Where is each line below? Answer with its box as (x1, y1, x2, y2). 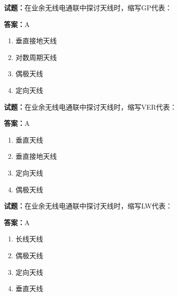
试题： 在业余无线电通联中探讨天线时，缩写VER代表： (4, 101, 177, 112)
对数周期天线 (15, 52, 57, 62)
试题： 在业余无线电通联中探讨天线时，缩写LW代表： (4, 201, 173, 211)
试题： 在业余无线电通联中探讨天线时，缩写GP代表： (4, 2, 172, 12)
